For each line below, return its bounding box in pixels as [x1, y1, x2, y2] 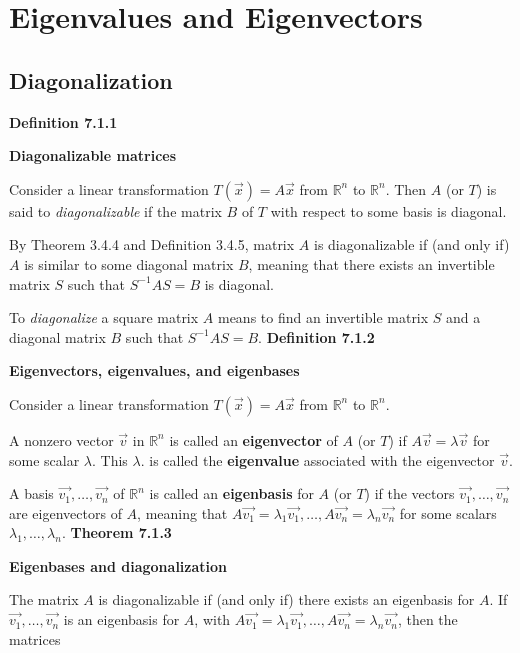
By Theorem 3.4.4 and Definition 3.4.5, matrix [9, 234, 295, 255]
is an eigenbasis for [63, 609, 180, 630]
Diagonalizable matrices [9, 145, 177, 166]
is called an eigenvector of [169, 429, 338, 450]
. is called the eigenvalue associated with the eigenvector [140, 449, 495, 470]
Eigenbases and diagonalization [9, 555, 228, 576]
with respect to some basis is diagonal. [270, 200, 507, 221]
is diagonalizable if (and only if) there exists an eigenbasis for [98, 589, 475, 610]
